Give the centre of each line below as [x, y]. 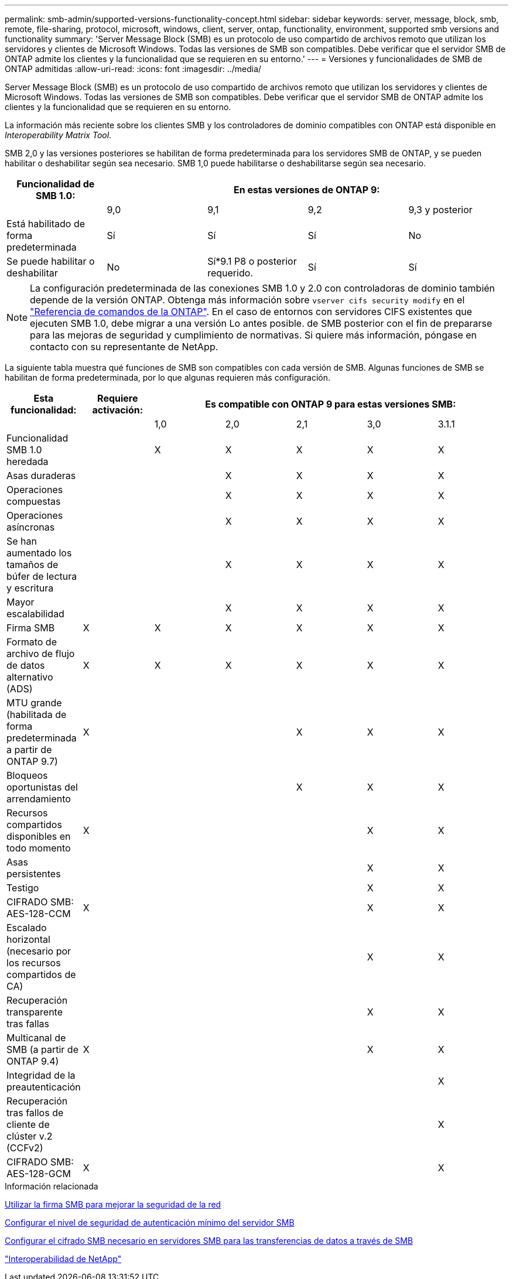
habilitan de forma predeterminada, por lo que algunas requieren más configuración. [167, 377]
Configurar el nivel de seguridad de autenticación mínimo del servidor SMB [150, 1222]
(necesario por [39, 951]
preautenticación [44, 1087]
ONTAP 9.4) [33, 1061]
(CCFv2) [25, 1148]
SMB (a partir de [42, 1049]
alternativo [30, 677]
